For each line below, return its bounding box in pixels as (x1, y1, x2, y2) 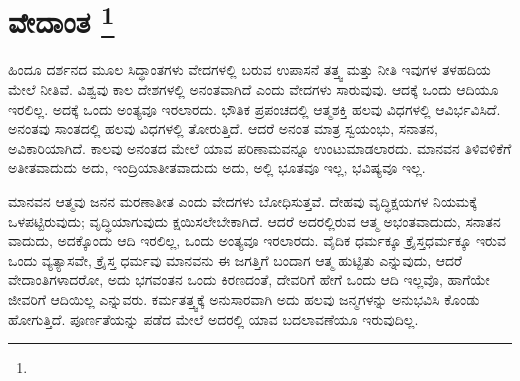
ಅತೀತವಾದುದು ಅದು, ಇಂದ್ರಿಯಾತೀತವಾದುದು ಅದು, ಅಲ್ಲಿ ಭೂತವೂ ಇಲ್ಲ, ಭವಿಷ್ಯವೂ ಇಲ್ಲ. (8, 157, 426, 178)
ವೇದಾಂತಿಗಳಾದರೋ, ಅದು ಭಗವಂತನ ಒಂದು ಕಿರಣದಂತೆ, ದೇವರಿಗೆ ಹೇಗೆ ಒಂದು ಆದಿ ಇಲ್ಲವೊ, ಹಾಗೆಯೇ (8, 269, 490, 290)
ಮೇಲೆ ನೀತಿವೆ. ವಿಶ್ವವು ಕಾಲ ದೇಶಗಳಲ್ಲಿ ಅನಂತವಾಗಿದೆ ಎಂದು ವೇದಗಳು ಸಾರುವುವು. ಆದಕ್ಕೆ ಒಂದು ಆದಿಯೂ (8, 79, 499, 100)
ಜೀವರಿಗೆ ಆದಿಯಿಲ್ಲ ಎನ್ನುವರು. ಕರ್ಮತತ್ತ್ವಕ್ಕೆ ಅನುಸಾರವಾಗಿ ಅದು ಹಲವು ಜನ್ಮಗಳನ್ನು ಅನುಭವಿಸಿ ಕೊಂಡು (8, 288, 480, 309)
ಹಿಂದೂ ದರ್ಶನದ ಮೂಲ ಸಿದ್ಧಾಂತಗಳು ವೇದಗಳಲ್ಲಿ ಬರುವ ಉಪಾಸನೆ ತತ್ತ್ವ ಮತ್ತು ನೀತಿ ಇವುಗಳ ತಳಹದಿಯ (8, 59, 491, 80)
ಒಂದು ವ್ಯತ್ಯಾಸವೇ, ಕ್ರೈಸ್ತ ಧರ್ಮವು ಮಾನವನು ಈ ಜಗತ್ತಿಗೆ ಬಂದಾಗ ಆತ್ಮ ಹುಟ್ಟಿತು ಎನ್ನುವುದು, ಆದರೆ (8, 249, 463, 270)
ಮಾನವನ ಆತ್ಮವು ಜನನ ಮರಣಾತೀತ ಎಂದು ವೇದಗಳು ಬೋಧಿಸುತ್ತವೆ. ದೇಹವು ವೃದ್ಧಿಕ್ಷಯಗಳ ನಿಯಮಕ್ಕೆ (8, 191, 477, 212)
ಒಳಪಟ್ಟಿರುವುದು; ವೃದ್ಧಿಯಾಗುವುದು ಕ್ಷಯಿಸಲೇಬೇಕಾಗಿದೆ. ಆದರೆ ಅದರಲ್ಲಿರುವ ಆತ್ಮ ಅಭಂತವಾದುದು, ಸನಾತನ (8, 210, 501, 231)
